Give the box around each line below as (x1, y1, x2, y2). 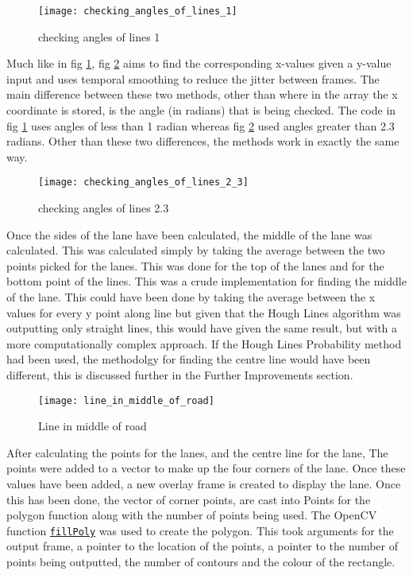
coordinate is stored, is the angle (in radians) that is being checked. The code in (6, 102, 396, 118)
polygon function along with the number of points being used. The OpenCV (6, 507, 377, 523)
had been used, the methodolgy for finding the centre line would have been (6, 351, 371, 367)
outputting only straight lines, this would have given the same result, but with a (6, 320, 398, 336)
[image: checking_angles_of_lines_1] (38, 6, 237, 17)
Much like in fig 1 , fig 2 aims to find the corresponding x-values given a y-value (6, 55, 392, 72)
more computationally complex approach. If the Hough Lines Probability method (6, 335, 402, 352)
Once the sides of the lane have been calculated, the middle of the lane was (6, 226, 372, 243)
